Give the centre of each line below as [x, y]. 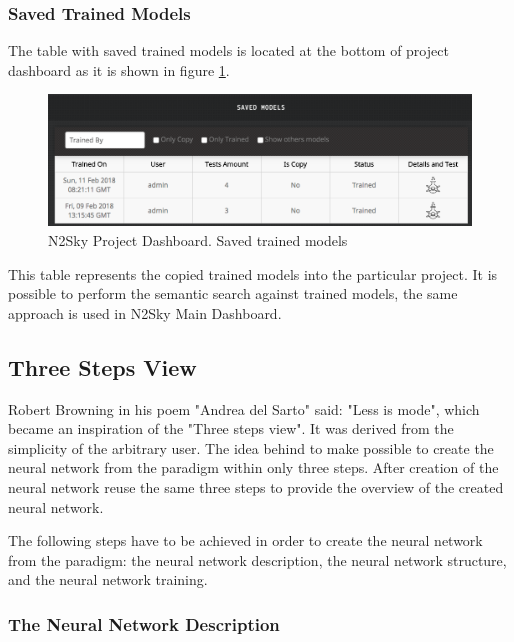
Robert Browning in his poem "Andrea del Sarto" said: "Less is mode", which [244, 408]
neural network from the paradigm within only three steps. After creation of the [253, 467]
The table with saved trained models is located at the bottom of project [228, 50]
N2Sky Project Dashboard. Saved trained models [198, 239]
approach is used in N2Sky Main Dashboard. [145, 312]
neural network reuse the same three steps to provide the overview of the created [256, 486]
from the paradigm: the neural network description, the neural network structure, [257, 559]
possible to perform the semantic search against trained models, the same [233, 293]
